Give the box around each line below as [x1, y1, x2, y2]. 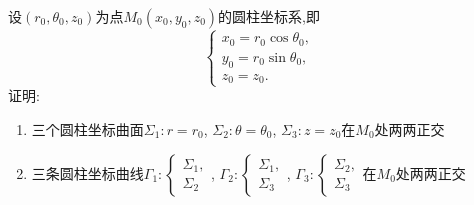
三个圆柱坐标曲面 [31, 118, 144, 139]
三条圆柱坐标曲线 [31, 162, 144, 183]
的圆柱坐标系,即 [218, 6, 321, 26]
